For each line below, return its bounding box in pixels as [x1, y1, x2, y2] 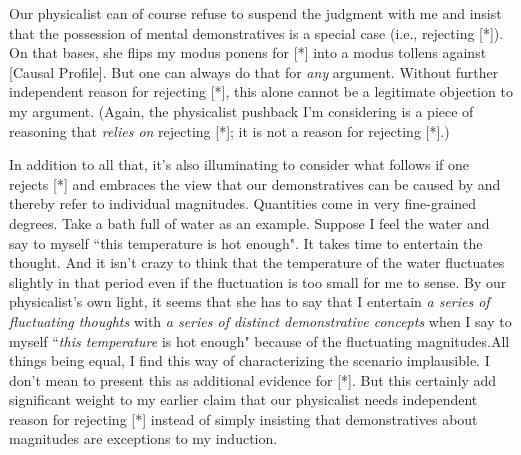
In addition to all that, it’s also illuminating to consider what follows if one [9, 154, 470, 175]
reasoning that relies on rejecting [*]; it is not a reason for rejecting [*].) [9, 120, 450, 141]
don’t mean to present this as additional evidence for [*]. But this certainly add [9, 369, 497, 390]
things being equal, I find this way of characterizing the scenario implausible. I [9, 350, 490, 371]
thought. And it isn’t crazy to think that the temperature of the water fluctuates [9, 252, 505, 273]
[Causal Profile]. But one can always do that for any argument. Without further [9, 61, 499, 82]
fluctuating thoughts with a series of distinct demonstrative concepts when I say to [9, 310, 512, 331]
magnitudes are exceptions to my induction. [9, 428, 278, 449]
